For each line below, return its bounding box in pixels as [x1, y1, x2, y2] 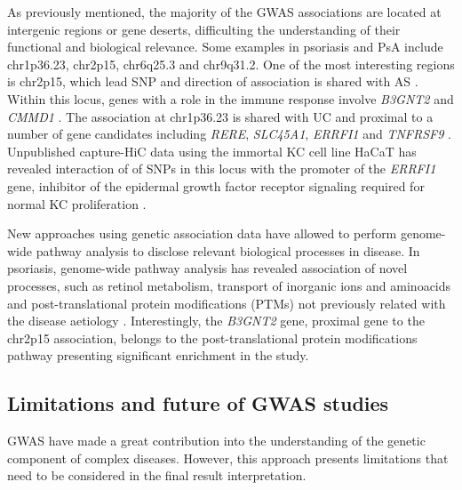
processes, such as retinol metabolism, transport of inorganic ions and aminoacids [7, 276, 451, 294]
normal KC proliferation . [7, 194, 147, 213]
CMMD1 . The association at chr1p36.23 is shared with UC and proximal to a [7, 107, 434, 125]
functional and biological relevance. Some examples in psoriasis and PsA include [7, 37, 443, 56]
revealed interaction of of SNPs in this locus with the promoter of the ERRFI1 [7, 159, 436, 178]
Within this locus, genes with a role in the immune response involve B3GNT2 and [7, 89, 454, 108]
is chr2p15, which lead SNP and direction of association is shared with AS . [7, 72, 418, 91]
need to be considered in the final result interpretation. [7, 466, 307, 485]
